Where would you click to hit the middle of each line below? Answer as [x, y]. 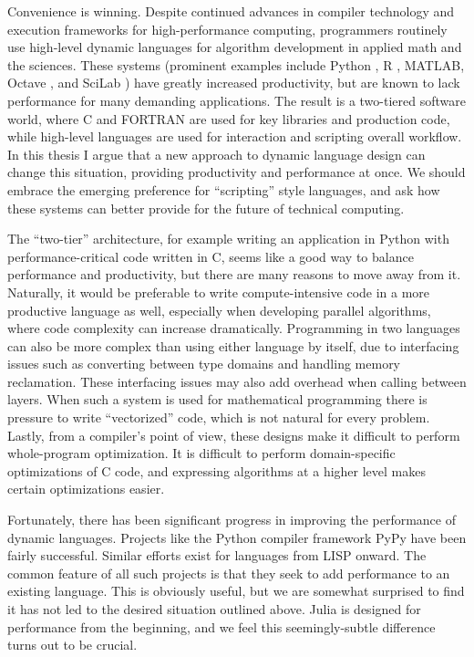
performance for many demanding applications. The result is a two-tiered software [237, 100]
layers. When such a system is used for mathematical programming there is [217, 399]
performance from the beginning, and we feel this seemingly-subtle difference [222, 626]
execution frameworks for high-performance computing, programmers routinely [227, 29]
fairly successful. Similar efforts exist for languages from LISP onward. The [217, 555]
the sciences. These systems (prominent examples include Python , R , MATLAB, [236, 64]
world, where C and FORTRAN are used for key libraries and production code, [229, 118]
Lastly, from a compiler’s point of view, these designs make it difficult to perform [234, 435]
